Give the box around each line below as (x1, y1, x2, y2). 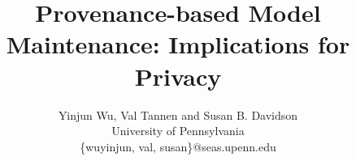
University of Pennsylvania (111, 122, 245, 139)
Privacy (134, 59, 222, 92)
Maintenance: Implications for (6, 28, 350, 61)
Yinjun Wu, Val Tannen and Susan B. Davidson (58, 106, 298, 123)
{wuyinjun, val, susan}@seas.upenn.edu (80, 138, 276, 155)
